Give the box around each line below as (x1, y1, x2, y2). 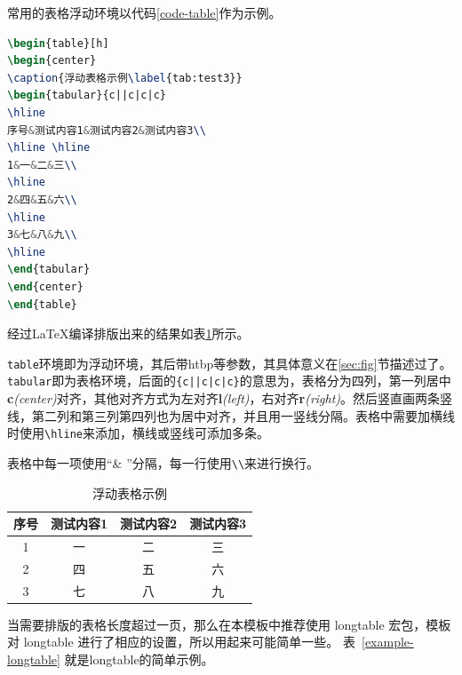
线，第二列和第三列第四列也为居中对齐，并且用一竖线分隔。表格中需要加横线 (7, 406, 455, 425)
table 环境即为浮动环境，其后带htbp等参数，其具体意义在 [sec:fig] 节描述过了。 (7, 353, 452, 372)
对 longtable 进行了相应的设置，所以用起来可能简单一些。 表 (7, 632, 356, 651)
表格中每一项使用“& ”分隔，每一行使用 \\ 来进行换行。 (7, 453, 320, 472)
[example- (362, 632, 414, 651)
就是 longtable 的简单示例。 (64, 649, 214, 668)
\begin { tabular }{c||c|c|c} (7, 89, 166, 102)
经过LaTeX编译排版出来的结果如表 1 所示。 (7, 324, 250, 343)
